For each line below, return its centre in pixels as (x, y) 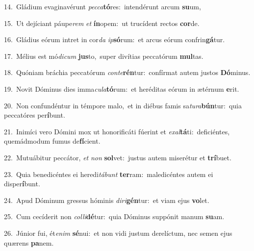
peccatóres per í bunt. (35, 115)
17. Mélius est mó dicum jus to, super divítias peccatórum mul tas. (104, 56)
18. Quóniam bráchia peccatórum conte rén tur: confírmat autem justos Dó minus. (127, 72)
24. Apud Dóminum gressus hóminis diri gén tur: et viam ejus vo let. (107, 200)
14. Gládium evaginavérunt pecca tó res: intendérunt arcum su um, (102, 6)
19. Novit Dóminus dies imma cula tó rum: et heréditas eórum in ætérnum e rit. (122, 88)
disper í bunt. (22, 184)
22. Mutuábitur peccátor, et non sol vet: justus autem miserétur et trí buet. (118, 157)
